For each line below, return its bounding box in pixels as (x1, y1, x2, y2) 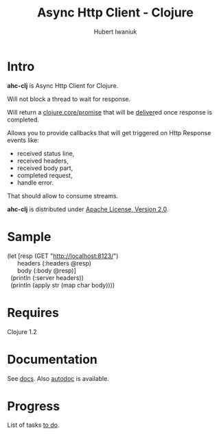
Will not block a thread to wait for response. (7, 95, 131, 103)
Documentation (7, 351, 98, 367)
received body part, (16, 163, 73, 172)
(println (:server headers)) (10, 273, 84, 282)
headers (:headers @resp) (16, 259, 91, 267)
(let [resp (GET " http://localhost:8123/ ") (7, 252, 119, 260)
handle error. (16, 178, 54, 187)
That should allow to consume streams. (7, 191, 119, 200)
